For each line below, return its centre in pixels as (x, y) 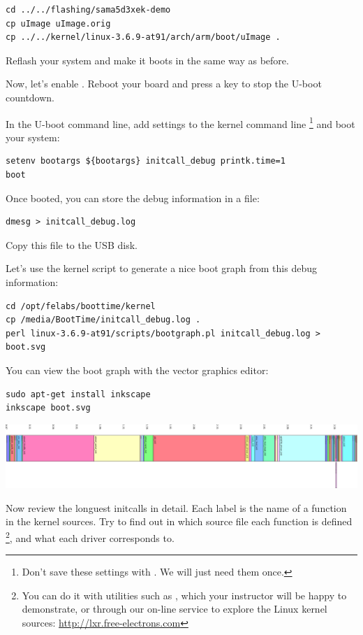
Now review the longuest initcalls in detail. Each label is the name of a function (176, 507)
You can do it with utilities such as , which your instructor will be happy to (184, 595)
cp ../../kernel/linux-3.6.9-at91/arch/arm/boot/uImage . (143, 37)
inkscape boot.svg (48, 408)
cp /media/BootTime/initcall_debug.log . (103, 320)
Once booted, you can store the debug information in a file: (133, 198)
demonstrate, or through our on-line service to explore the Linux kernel (175, 609)
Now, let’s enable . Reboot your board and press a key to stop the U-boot (164, 84)
